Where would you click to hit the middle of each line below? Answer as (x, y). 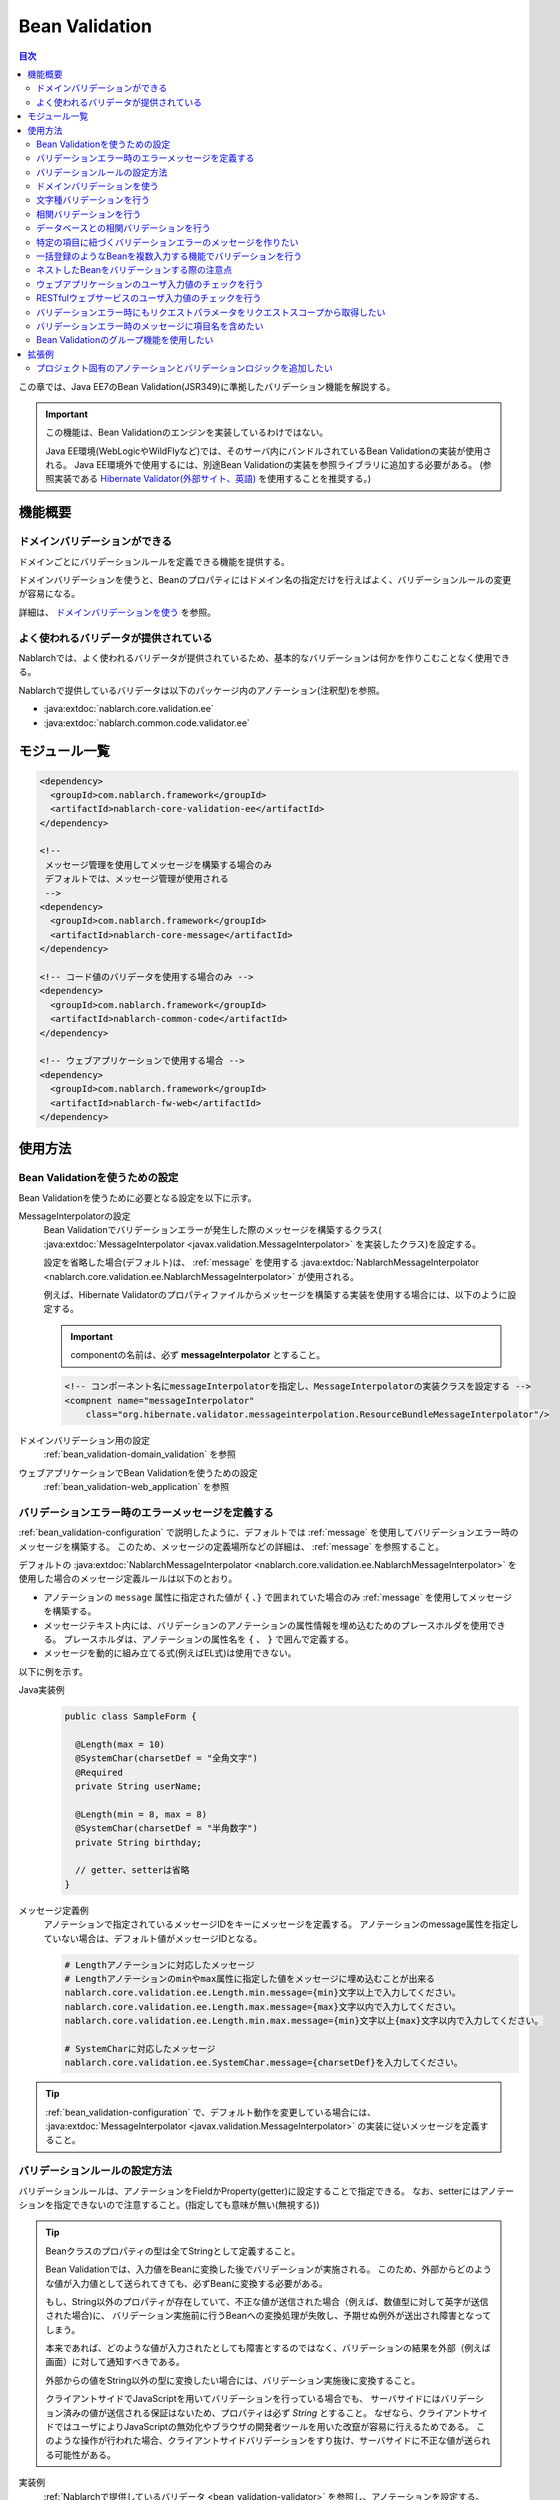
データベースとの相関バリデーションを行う (123, 228)
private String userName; (138, 1786)
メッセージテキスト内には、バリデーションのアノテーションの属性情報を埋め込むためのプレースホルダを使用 (266, 1625)
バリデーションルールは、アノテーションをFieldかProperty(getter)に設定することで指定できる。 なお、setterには (249, 2191)
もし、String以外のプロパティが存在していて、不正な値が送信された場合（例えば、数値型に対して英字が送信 (267, 2301)
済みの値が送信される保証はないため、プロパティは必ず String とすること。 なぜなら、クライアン (262, 2412)
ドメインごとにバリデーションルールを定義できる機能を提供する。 (154, 561)
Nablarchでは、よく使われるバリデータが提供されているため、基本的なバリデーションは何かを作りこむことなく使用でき (264, 657)
